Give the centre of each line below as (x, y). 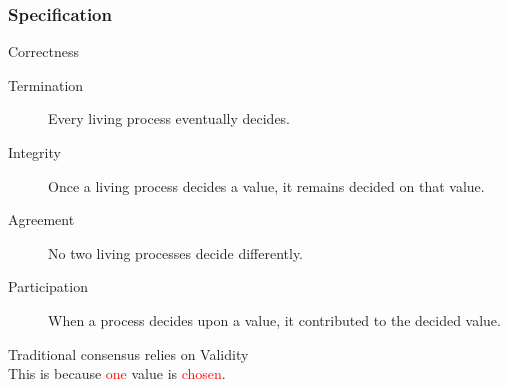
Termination (46, 84)
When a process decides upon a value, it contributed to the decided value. (274, 319)
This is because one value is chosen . (117, 373)
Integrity (34, 152)
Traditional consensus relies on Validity (128, 353)
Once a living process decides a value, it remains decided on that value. (266, 185)
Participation (48, 286)
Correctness (43, 51)
